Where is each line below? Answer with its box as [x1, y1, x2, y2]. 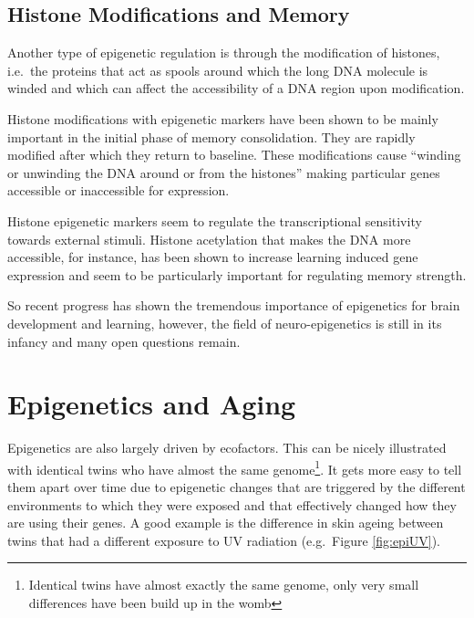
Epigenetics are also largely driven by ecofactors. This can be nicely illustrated [7, 438, 447, 457]
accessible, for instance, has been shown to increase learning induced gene [7, 247, 418, 267]
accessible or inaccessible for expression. [7, 181, 230, 200]
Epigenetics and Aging [7, 385, 296, 423]
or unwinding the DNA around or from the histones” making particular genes [7, 162, 440, 182]
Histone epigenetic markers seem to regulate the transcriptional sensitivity [7, 211, 422, 230]
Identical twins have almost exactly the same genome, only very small [28, 575, 419, 594]
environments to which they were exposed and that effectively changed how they [7, 495, 457, 514]
